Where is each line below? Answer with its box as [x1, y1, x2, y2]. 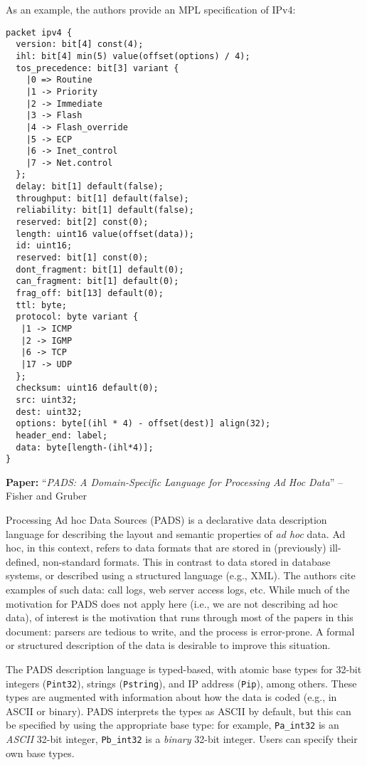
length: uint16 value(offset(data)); [16, 228, 194, 239]
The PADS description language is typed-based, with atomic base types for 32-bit [6, 662, 362, 676]
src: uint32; [16, 394, 78, 405]
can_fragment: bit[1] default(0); [16, 276, 179, 287]
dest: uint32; [16, 406, 83, 417]
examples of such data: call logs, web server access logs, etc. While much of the [6, 582, 350, 597]
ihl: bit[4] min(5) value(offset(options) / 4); [16, 51, 250, 61]
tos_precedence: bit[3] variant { [16, 63, 179, 73]
